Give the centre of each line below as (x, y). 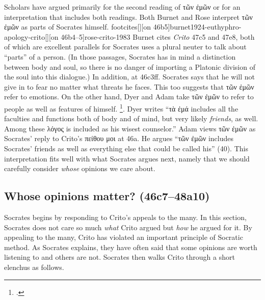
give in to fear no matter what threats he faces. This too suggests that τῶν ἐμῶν (129, 86)
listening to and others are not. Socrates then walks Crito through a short (120, 257)
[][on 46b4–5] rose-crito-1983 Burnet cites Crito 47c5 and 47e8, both (150, 36)
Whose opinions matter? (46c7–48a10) (107, 196)
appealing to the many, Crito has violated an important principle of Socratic (124, 237)
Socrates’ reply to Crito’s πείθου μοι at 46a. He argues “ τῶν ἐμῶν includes (119, 138)
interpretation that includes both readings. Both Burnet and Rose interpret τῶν (128, 17)
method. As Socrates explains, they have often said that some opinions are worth (131, 247)
